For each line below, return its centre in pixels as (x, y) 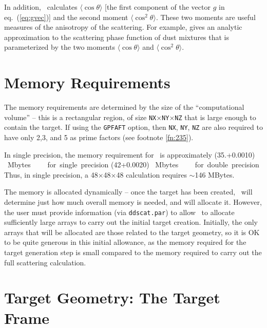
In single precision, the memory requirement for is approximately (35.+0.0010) (130, 154)
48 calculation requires (151, 174)
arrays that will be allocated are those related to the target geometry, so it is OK (132, 232)
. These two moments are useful (206, 17)
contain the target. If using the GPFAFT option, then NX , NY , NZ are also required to (133, 127)
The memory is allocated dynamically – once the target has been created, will (128, 192)
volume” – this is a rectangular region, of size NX (80, 117)
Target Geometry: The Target (112, 297)
